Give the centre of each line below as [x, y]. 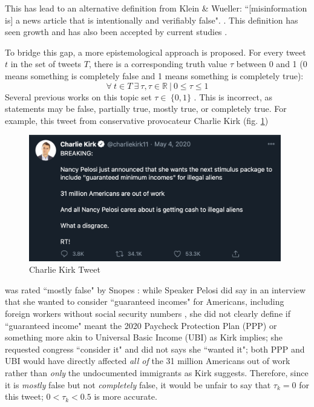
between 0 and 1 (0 [272, 64]
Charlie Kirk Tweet [65, 269]
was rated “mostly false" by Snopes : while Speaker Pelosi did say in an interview [155, 289]
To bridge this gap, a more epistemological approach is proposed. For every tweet [155, 52]
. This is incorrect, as [233, 96]
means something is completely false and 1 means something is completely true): [154, 75]
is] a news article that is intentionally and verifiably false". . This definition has [152, 20]
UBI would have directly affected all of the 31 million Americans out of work [148, 361]
